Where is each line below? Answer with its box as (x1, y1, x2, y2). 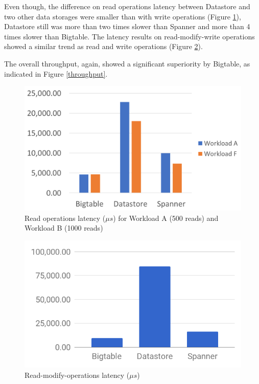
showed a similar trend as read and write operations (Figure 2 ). (4, 41, 203, 52)
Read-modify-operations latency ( (25, 369, 130, 380)
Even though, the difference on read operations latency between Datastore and (4, 1, 250, 11)
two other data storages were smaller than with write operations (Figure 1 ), (4, 11, 241, 21)
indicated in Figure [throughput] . (4, 68, 108, 79)
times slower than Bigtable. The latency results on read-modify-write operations (4, 31, 255, 41)
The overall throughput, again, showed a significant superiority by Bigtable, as (4, 58, 250, 69)
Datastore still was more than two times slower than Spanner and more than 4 (4, 21, 250, 32)
